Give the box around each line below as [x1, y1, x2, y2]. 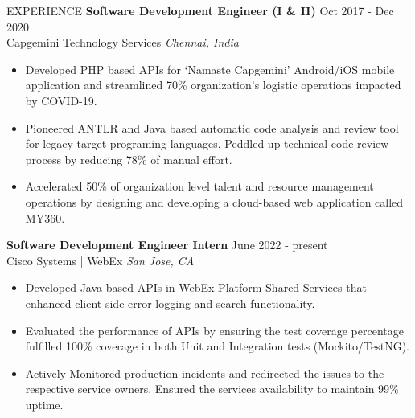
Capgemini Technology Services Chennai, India [6, 34, 239, 51]
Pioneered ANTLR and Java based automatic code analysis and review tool [25, 119, 399, 136]
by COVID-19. [25, 92, 97, 109]
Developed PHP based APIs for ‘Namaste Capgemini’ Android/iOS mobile [25, 60, 395, 77]
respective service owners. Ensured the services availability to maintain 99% [25, 380, 399, 397]
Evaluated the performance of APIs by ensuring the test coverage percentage [25, 322, 404, 338]
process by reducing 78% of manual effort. [25, 150, 232, 167]
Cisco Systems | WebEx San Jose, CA [6, 252, 195, 268]
